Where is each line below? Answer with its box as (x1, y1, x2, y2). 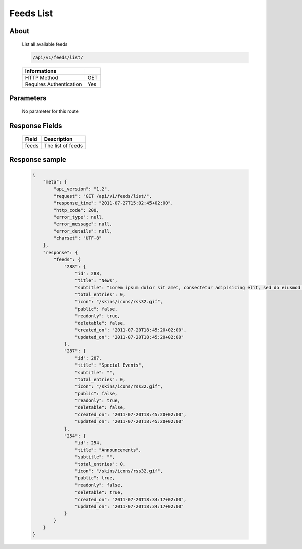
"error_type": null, (53, 214, 105, 220)
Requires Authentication (25, 81, 82, 88)
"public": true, (74, 475, 115, 481)
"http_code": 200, (53, 207, 99, 213)
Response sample (9, 155, 66, 164)
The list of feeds (44, 142, 83, 149)
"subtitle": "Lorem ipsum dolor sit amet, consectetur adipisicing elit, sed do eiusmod (74, 285, 300, 290)
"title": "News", (74, 278, 118, 283)
